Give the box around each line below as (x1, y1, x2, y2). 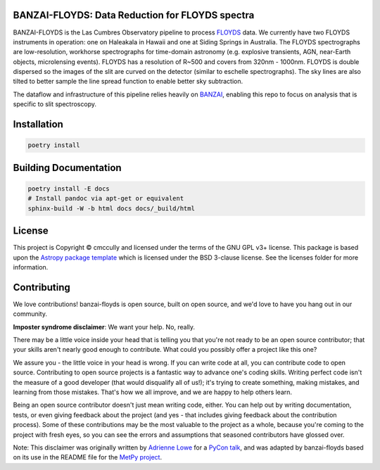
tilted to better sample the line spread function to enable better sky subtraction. (13, 77, 243, 86)
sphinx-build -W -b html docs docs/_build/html (27, 204, 195, 212)
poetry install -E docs (27, 184, 110, 193)
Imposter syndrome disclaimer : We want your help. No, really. (13, 322, 196, 331)
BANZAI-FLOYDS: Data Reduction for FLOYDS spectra (13, 9, 255, 21)
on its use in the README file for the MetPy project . (13, 453, 162, 462)
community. (13, 310, 47, 318)
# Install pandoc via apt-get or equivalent (27, 194, 184, 203)
